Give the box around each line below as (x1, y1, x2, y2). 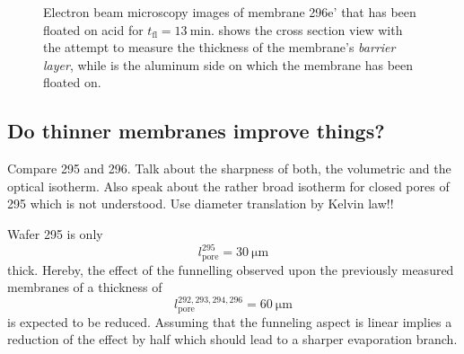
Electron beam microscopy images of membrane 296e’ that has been (43, 3, 416, 21)
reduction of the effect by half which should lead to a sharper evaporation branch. (7, 330, 458, 349)
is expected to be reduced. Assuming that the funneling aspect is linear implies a (7, 312, 452, 331)
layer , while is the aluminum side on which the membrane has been (43, 55, 414, 74)
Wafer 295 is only (7, 224, 103, 243)
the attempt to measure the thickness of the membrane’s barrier (43, 38, 396, 57)
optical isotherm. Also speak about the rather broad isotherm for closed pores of (7, 176, 450, 195)
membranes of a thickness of (7, 278, 162, 296)
